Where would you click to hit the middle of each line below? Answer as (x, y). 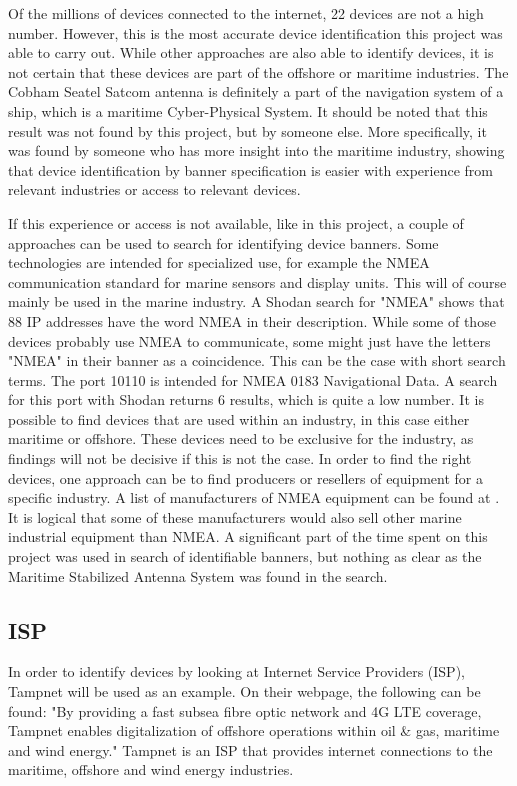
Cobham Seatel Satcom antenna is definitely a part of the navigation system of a (256, 91)
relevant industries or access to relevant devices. (154, 189)
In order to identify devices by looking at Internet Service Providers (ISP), (236, 671)
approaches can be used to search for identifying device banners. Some (223, 242)
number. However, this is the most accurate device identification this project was (255, 32)
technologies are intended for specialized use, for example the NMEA (219, 262)
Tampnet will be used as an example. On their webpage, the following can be (244, 691)
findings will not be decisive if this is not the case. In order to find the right (240, 458)
